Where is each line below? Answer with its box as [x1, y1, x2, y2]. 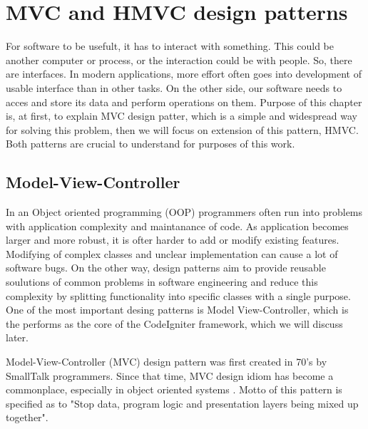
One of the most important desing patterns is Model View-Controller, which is [6, 302, 349, 317]
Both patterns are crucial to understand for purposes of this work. [6, 136, 295, 151]
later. [6, 330, 29, 345]
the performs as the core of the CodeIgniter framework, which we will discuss [6, 316, 343, 331]
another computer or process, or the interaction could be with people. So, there [6, 52, 352, 67]
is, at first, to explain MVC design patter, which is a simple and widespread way [6, 108, 357, 123]
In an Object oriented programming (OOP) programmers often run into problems [6, 205, 363, 219]
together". [6, 410, 48, 425]
